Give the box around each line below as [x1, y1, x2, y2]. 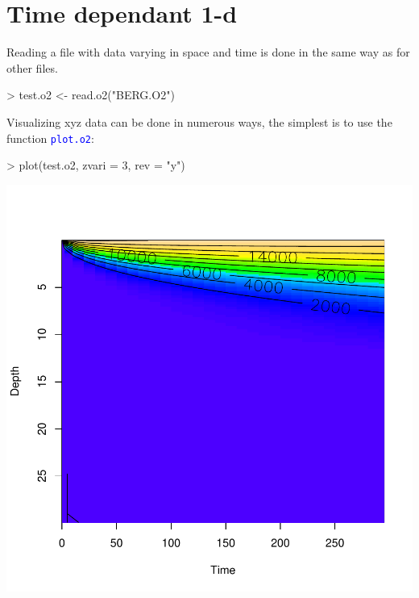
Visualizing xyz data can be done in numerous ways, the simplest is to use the [6, 113, 392, 130]
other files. [6, 59, 58, 76]
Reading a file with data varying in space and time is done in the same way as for [6, 44, 410, 61]
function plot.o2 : [6, 129, 94, 146]
